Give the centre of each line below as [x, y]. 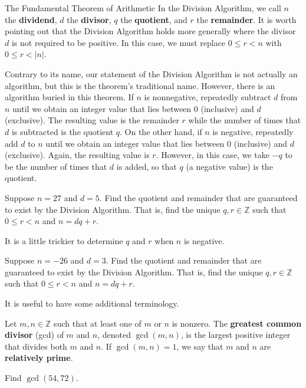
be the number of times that [56, 166]
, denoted [114, 335]
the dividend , [31, 19]
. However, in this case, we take [213, 155]
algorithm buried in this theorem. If [69, 97]
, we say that [200, 346]
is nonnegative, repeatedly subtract [208, 97]
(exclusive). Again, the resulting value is [77, 155]
